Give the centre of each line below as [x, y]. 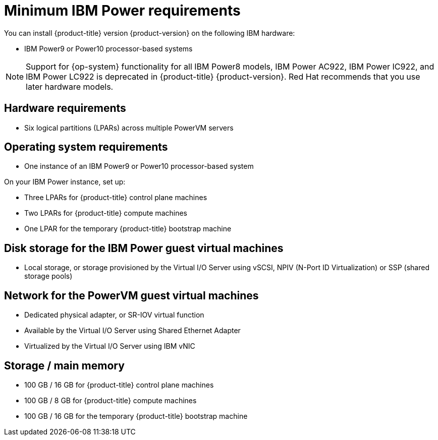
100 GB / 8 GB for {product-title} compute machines [111, 400]
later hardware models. [70, 86]
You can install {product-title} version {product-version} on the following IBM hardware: [150, 33]
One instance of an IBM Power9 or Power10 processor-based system [139, 166]
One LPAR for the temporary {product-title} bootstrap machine [128, 229]
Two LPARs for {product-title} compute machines [106, 213]
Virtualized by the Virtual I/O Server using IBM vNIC [110, 346]
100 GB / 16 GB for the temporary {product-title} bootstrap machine [136, 416]
